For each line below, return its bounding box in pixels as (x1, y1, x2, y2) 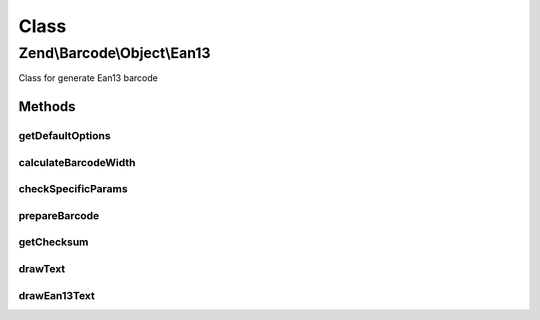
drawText (18, 261, 66, 275)
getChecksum (18, 235, 89, 249)
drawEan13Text (18, 288, 95, 302)
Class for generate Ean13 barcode (18, 72, 159, 84)
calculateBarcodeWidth (18, 155, 136, 169)
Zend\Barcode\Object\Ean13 (18, 44, 211, 62)
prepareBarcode (18, 208, 100, 222)
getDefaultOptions (18, 129, 111, 143)
